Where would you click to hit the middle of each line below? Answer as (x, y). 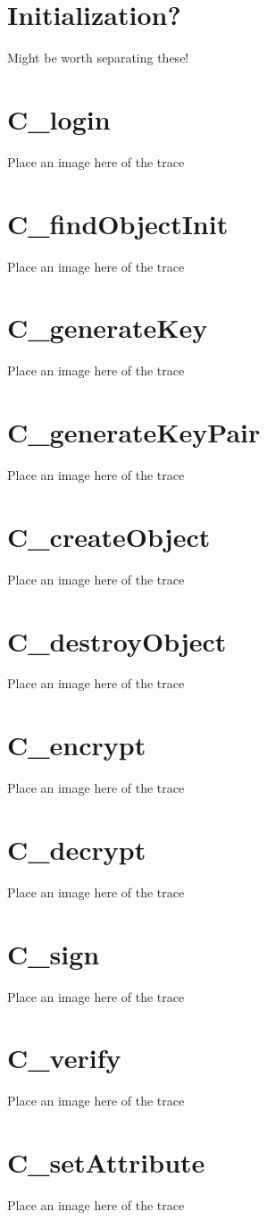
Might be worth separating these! (98, 58)
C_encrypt (77, 745)
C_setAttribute (106, 1162)
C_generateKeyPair (134, 432)
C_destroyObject (117, 640)
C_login (59, 118)
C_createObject (109, 536)
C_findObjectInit (118, 223)
